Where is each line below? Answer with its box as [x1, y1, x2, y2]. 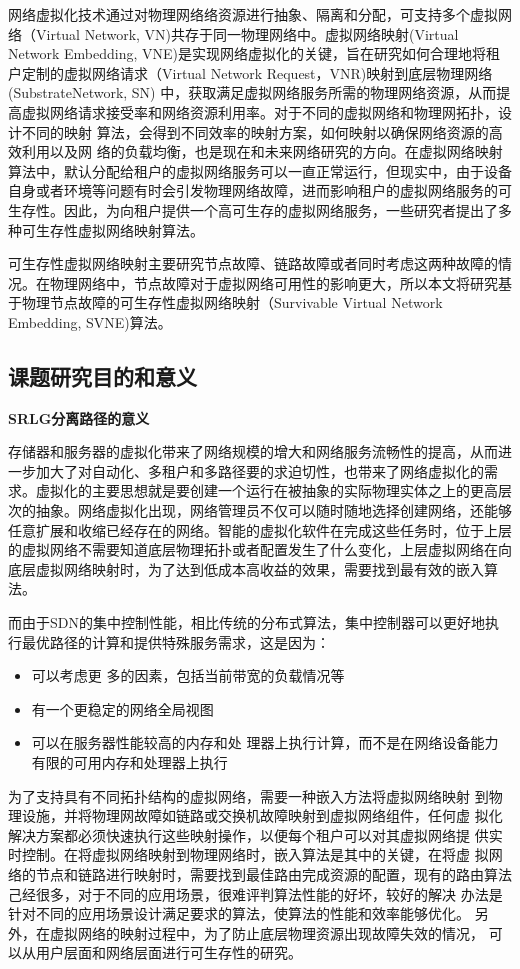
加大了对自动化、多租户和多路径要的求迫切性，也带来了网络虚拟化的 [35, 460, 484, 481]
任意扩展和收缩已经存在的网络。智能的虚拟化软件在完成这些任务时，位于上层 [8, 519, 512, 540]
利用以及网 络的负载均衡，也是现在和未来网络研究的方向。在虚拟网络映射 [21, 141, 503, 162]
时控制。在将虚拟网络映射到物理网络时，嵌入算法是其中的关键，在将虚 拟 [8, 844, 489, 865]
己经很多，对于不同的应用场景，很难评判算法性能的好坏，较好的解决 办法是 [8, 883, 503, 904]
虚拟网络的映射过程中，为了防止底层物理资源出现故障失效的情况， [49, 922, 484, 943]
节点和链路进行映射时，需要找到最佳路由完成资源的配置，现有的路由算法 [35, 863, 512, 884]
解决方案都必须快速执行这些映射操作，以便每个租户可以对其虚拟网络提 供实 [8, 824, 503, 845]
